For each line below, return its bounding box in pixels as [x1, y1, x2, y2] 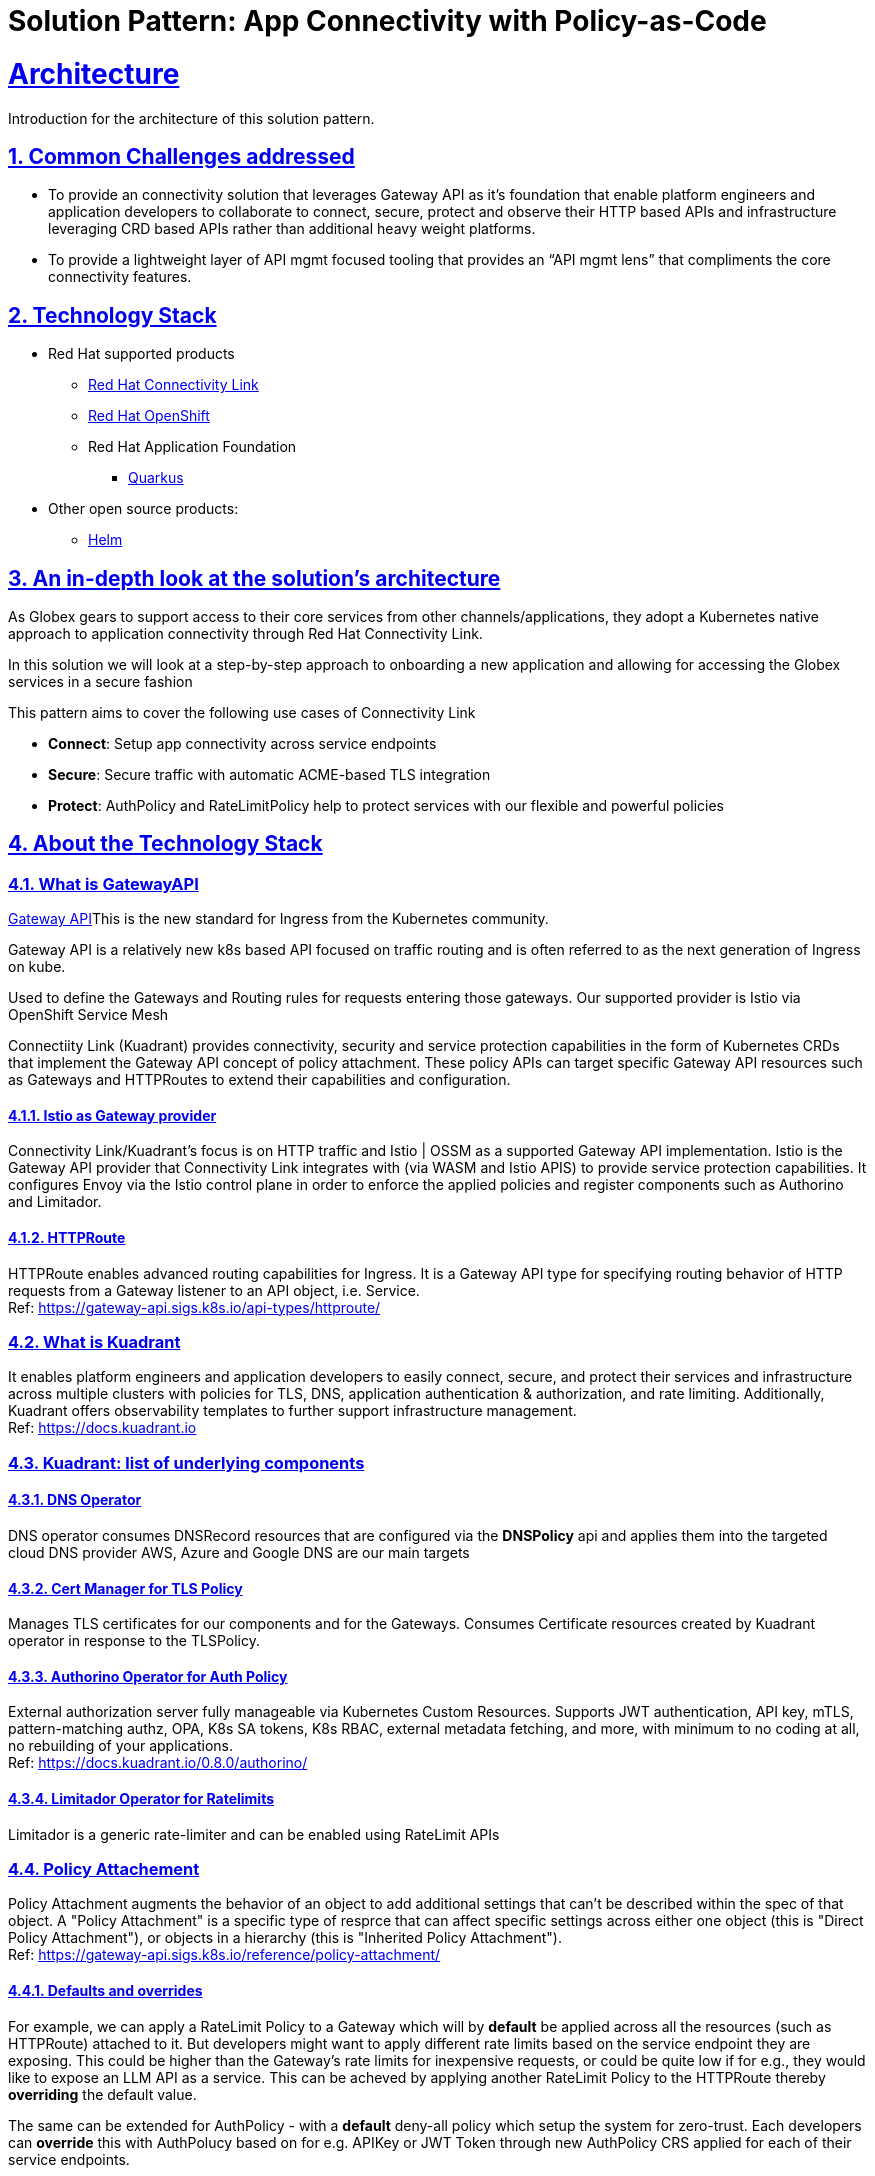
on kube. [8, 958, 66, 976]
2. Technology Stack [8, 302, 217, 328]
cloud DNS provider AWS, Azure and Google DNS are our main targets [8, 1544, 470, 1562]
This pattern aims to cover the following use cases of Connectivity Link [8, 704, 476, 722]
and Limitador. [8, 1193, 102, 1211]
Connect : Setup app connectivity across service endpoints [48, 735, 437, 753]
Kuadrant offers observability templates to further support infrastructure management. [8, 1402, 577, 1420]
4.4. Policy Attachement [8, 1859, 200, 1880]
